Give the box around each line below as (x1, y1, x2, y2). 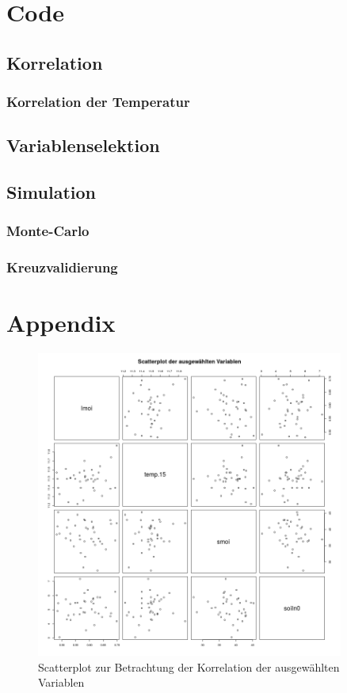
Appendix (6, 307, 116, 339)
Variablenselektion (6, 133, 160, 158)
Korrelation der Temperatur (6, 92, 190, 112)
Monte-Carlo (6, 221, 90, 241)
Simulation (6, 180, 97, 204)
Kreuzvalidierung (6, 257, 118, 277)
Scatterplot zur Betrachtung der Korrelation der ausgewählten (38, 658, 340, 675)
